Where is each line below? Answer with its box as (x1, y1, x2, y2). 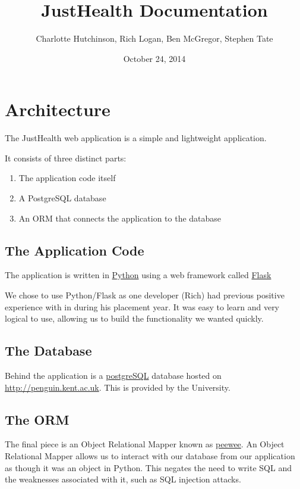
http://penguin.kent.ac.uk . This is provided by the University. (5, 381, 230, 393)
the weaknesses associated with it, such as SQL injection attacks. (5, 473, 241, 485)
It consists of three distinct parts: (5, 151, 127, 164)
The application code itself (18, 172, 116, 184)
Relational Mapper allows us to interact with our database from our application (5, 449, 295, 462)
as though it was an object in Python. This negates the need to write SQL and (5, 461, 292, 474)
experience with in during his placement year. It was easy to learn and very (5, 300, 280, 313)
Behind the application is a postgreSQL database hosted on (5, 369, 222, 381)
